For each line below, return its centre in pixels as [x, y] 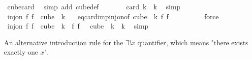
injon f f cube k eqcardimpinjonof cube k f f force [113, 16]
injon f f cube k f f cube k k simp [78, 26]
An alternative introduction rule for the [64, 42]
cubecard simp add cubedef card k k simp [94, 6]
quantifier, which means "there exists [193, 42]
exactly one [21, 52]
